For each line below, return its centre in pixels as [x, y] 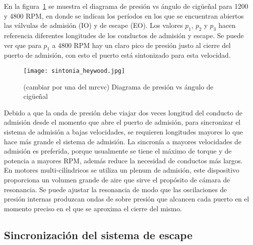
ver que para [23, 45]
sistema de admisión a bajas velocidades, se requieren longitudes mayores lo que [124, 132]
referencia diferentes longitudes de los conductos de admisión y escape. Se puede [124, 35]
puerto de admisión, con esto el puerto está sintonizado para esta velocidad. [117, 55]
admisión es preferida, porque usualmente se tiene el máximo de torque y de [118, 151]
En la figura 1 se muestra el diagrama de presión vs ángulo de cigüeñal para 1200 [126, 6]
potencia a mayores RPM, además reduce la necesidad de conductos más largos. [123, 160]
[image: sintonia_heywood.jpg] [74, 71]
